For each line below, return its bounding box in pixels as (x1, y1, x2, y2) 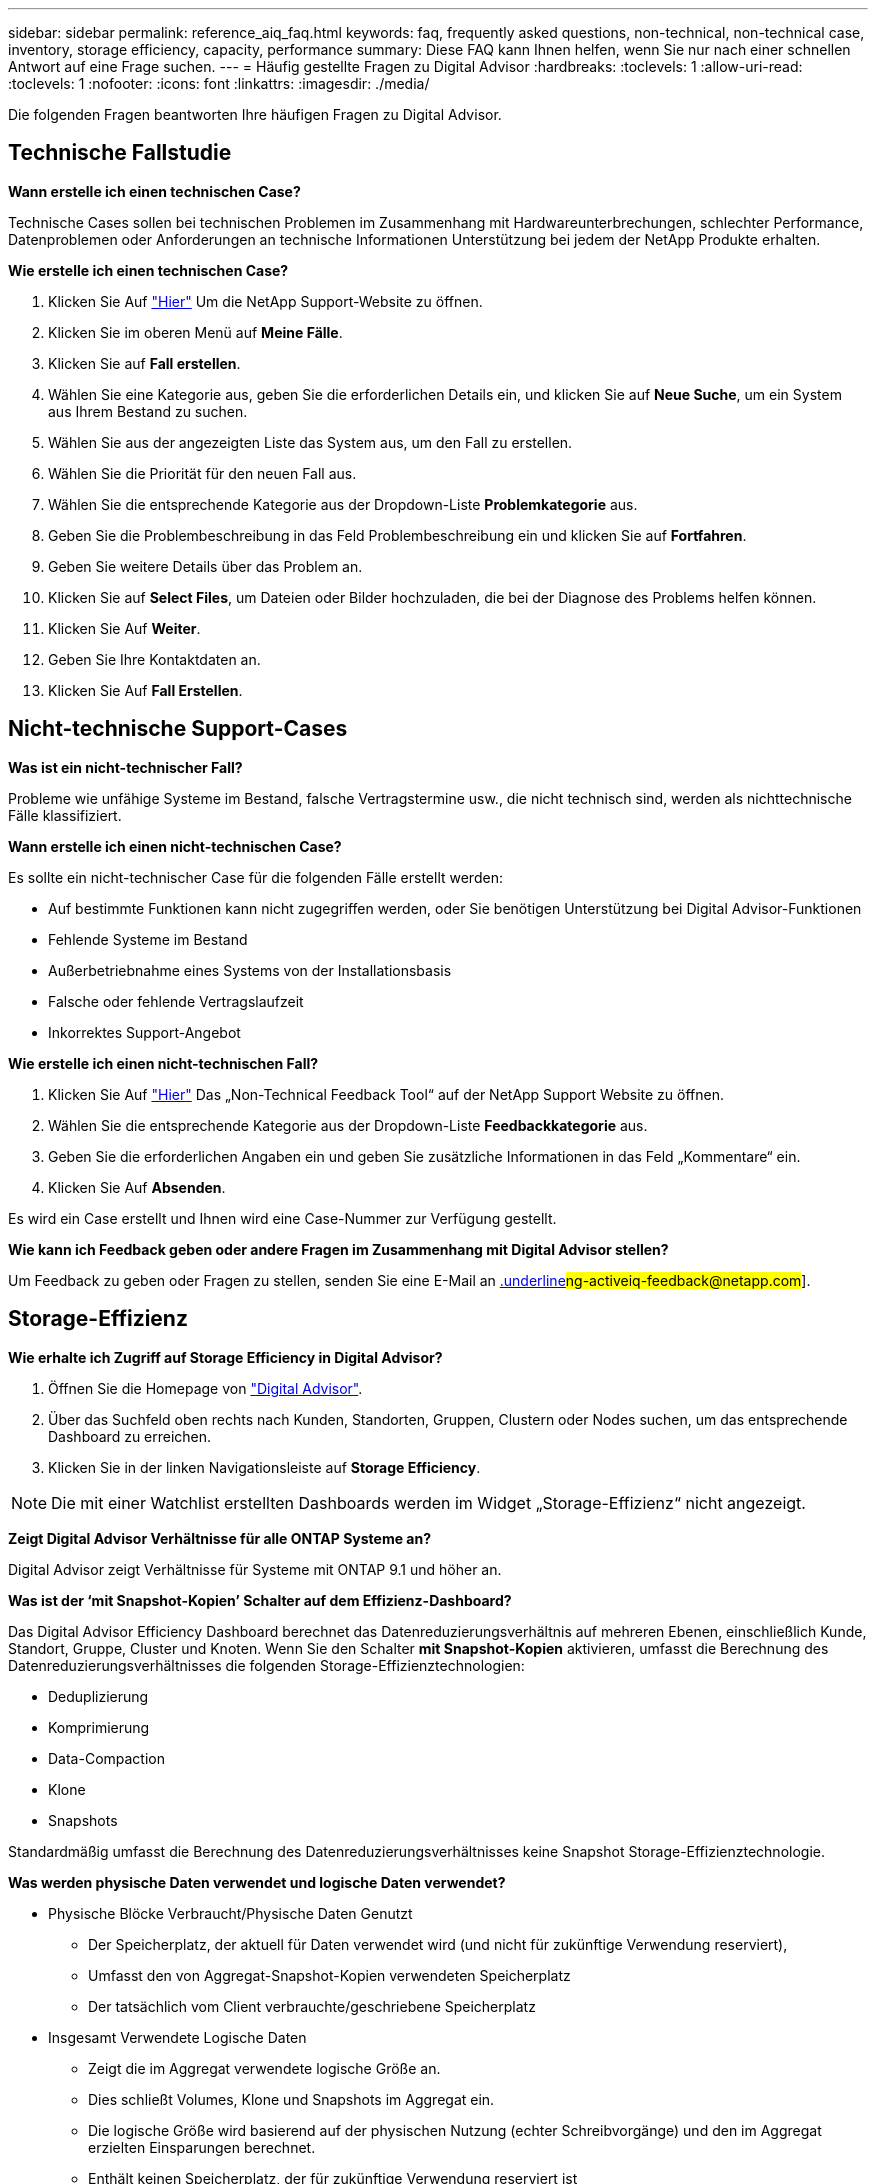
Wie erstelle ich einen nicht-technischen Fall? (8, 1054, 319, 1072)
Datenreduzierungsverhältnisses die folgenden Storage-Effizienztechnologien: (8, 1656, 525, 1674)
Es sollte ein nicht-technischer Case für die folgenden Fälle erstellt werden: (8, 868, 503, 886)
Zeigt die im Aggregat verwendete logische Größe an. (88, 2059, 441, 2077)
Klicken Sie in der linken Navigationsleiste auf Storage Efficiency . (48, 1458, 481, 1476)
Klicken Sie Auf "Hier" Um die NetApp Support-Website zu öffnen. (48, 292, 483, 310)
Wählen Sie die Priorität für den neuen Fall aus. (48, 464, 357, 482)
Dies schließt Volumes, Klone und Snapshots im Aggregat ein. (88, 2090, 495, 2108)
